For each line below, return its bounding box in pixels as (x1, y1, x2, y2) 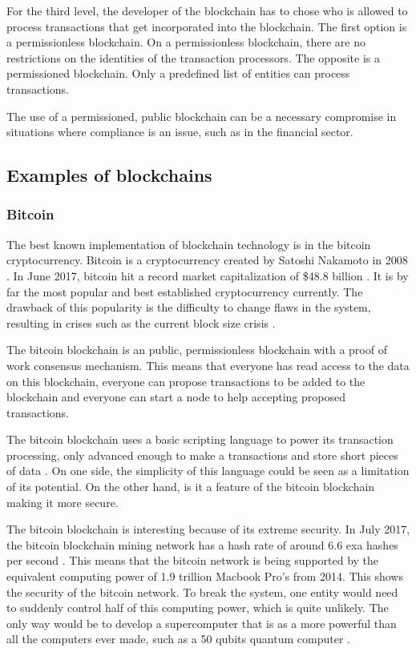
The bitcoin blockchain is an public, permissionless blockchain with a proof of (6, 341, 387, 358)
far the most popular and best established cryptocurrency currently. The (6, 283, 363, 300)
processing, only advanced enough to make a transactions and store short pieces (6, 446, 398, 463)
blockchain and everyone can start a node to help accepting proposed (6, 388, 345, 405)
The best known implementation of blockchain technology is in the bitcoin (6, 235, 371, 252)
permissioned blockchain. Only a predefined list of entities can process (6, 65, 350, 82)
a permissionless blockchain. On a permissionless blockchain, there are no (6, 34, 366, 50)
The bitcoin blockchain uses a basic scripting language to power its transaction (6, 431, 394, 448)
